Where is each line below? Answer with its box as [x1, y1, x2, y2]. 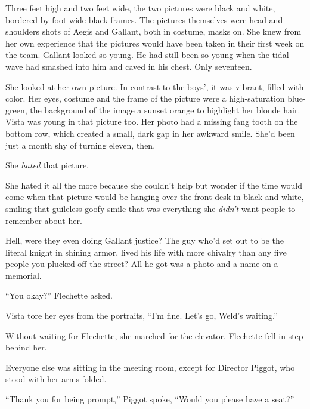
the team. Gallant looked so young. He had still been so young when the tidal [5, 48, 289, 61]
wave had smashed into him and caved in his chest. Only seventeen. [5, 60, 252, 72]
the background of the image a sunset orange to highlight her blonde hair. [30, 103, 300, 116]
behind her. [5, 341, 47, 353]
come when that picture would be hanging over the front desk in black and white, [5, 190, 304, 203]
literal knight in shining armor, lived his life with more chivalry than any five [5, 245, 287, 258]
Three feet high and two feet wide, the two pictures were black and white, [5, 2, 275, 14]
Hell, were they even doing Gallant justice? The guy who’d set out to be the [5, 234, 284, 247]
